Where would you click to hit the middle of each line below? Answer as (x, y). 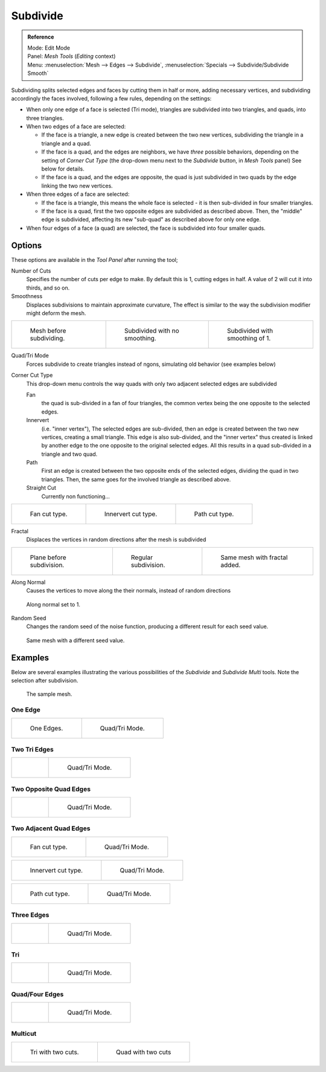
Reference (41, 37)
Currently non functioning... (75, 496)
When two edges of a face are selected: (76, 126)
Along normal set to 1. (53, 604)
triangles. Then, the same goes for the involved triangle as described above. (136, 479)
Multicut (24, 1034)
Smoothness (27, 296)
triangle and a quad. (66, 143)
